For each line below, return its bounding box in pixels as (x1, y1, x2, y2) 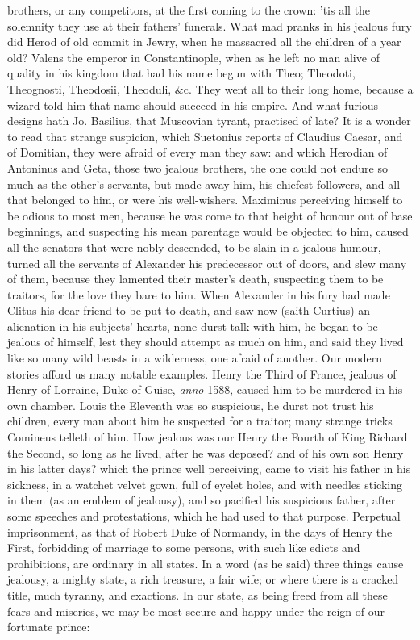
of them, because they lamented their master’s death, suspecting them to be (7, 270, 384, 287)
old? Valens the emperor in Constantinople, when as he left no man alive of (7, 48, 380, 65)
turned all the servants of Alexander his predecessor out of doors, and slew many (7, 254, 407, 271)
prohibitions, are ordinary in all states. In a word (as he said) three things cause (7, 554, 404, 571)
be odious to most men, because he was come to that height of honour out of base (7, 207, 413, 224)
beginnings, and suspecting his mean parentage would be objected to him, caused (7, 223, 409, 240)
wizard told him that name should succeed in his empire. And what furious (7, 96, 379, 113)
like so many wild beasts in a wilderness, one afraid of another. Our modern (7, 349, 382, 366)
